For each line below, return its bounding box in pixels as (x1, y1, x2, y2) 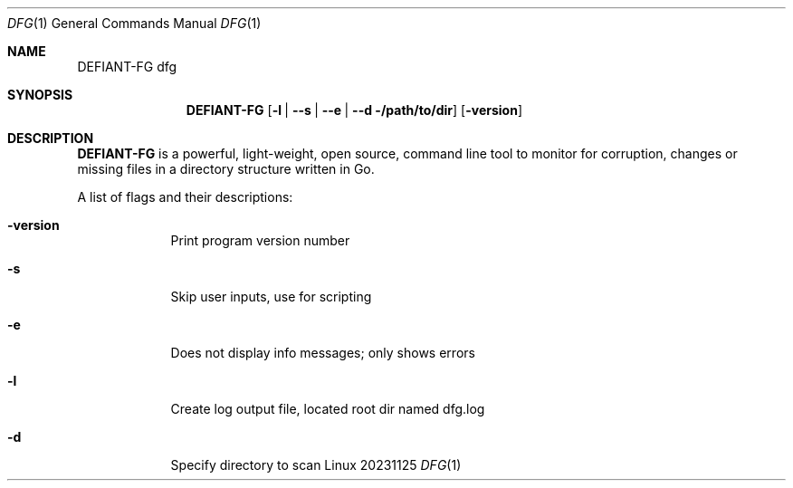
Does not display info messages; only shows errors (170, 345, 475, 360)
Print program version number (170, 233, 350, 248)
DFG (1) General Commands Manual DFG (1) (7, 15, 262, 31)
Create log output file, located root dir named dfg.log (170, 401, 485, 416)
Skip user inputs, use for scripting (170, 289, 372, 304)
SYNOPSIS (7, 87, 73, 102)
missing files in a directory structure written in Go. (77, 161, 375, 177)
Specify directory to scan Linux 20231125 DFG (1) (170, 457, 462, 473)
